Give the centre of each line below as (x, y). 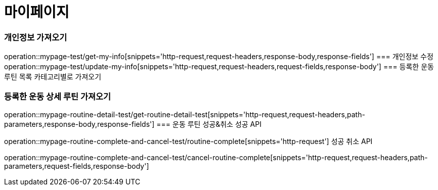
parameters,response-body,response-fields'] (79, 124)
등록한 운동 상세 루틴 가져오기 (58, 96)
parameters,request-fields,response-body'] (77, 166)
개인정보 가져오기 (36, 37)
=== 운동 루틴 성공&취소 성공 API (209, 124)
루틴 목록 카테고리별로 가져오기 (53, 77)
